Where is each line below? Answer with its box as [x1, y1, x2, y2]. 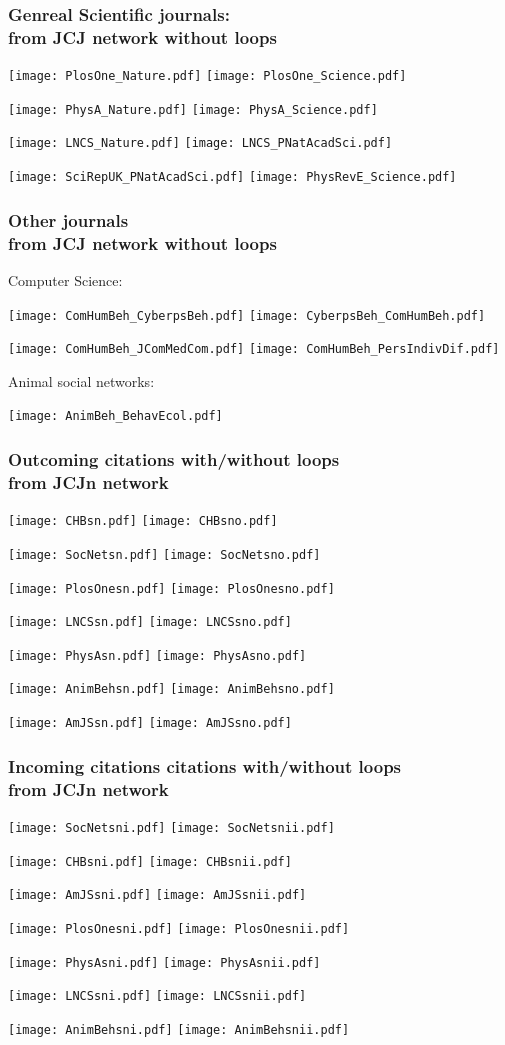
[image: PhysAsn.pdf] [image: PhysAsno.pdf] [8, 648, 307, 663]
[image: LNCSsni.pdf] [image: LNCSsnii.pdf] [8, 989, 307, 1004]
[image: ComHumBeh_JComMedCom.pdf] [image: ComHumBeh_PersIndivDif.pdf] [8, 342, 500, 357]
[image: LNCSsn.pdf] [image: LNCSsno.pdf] [8, 615, 292, 630]
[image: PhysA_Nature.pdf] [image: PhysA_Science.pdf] [8, 102, 378, 117]
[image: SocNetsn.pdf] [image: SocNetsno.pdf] [8, 547, 321, 562]
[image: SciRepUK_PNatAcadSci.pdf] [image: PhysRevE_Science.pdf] [8, 170, 457, 185]
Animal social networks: [8, 370, 155, 391]
